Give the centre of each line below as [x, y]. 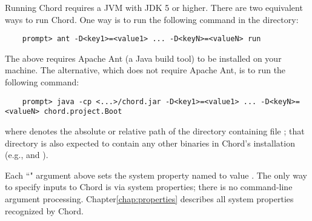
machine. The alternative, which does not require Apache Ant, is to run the [145, 70]
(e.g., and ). [27, 155]
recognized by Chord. [44, 210]
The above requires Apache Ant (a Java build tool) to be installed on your [143, 58]
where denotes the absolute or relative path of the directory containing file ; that [155, 130]
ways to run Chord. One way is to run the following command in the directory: [152, 19]
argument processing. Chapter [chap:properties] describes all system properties [149, 198]
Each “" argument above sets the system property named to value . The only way [156, 175]
